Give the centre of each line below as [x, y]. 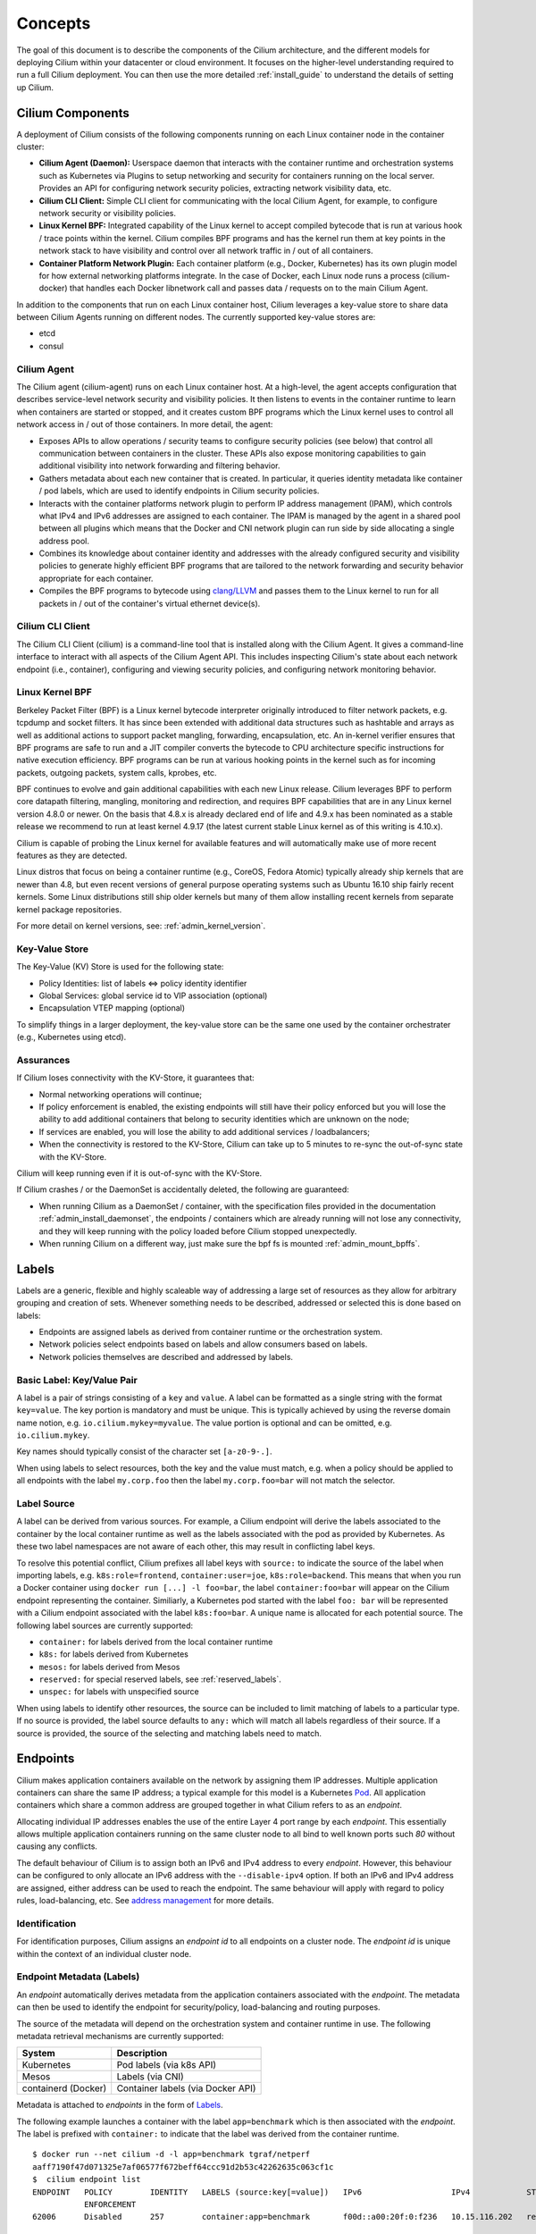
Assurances [43, 1060]
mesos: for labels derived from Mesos [109, 1667]
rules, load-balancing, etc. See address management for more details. [145, 1901]
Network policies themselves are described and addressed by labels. [166, 1356]
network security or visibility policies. [107, 213]
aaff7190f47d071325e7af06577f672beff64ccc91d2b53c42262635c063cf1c [183, 2167]
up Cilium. [35, 87]
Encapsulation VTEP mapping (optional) [112, 1008]
